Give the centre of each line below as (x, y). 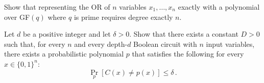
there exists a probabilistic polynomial (64, 54)
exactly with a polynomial (219, 7)
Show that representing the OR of (57, 7)
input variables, (230, 44)
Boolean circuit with (165, 44)
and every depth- (101, 44)
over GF (17, 17)
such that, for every (35, 44)
